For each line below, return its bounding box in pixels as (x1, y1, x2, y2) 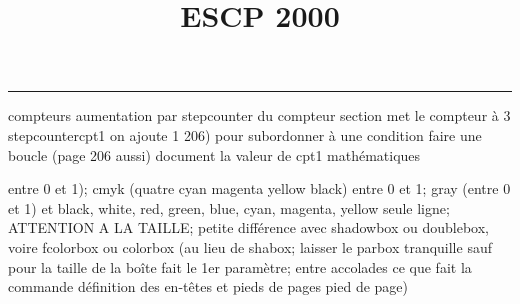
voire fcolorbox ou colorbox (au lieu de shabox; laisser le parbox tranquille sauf (8, 236, 492, 257)
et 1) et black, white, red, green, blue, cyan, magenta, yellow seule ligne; (8, 197, 450, 218)
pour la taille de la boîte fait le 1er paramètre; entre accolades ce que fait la (8, 256, 472, 277)
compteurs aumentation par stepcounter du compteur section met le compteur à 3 (8, 105, 511, 126)
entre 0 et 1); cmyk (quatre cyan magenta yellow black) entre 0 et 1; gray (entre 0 (8, 178, 511, 199)
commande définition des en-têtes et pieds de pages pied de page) (8, 276, 409, 297)
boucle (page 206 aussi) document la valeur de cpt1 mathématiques (8, 144, 421, 165)
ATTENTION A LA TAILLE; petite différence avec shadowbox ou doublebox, (8, 217, 489, 238)
